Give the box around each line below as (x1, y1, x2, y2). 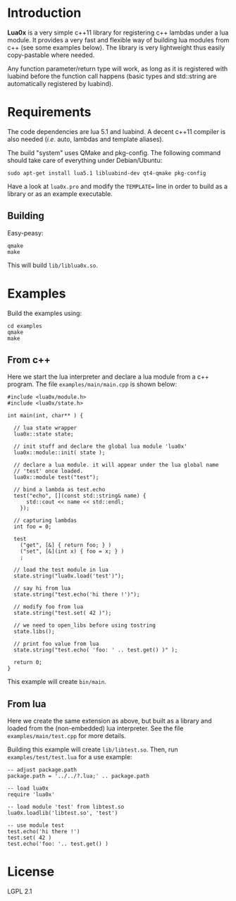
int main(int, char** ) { (7, 412, 83, 419)
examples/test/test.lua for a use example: (7, 753, 132, 761)
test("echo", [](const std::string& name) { (13, 492, 147, 500)
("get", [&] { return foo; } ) (20, 541, 112, 549)
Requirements (7, 104, 92, 121)
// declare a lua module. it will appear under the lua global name (13, 462, 219, 469)
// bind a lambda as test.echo (13, 486, 106, 494)
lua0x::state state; (13, 431, 74, 438)
